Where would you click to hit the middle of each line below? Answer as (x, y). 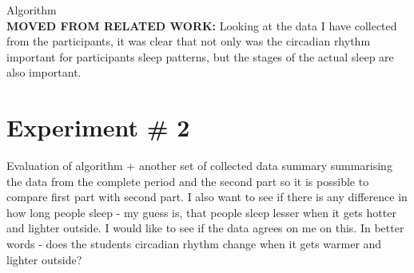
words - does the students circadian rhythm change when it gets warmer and (194, 244)
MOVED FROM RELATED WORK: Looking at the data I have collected (202, 25)
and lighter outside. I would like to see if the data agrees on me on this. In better (205, 228)
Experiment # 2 (98, 127)
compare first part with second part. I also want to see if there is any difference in (207, 197)
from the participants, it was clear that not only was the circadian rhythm (189, 41)
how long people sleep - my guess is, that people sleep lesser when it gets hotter (201, 212)
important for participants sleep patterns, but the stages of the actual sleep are (200, 56)
